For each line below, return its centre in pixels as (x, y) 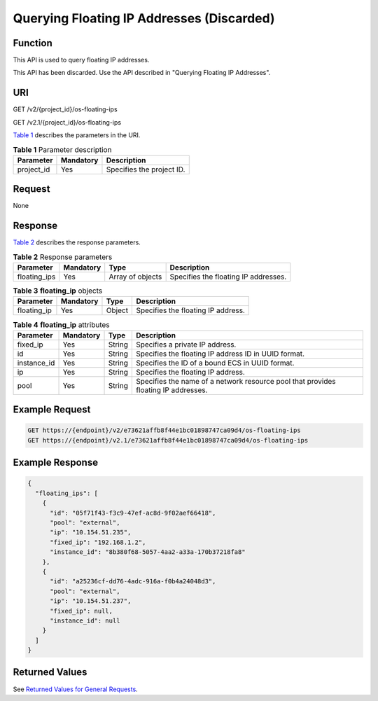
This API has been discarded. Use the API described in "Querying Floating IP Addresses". (142, 73)
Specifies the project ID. (146, 169)
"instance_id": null (85, 620)
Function (33, 43)
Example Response (55, 463)
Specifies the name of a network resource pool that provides (236, 381)
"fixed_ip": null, (82, 611)
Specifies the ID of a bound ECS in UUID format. (215, 363)
